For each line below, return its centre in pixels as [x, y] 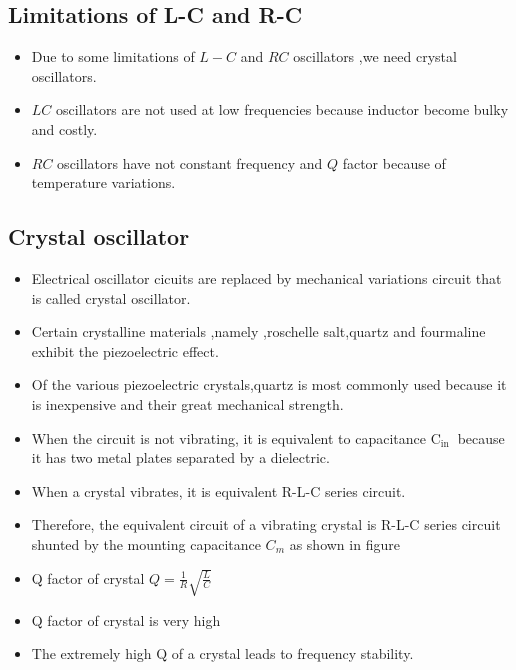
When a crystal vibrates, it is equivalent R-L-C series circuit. [218, 490]
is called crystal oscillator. [111, 297]
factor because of [394, 162]
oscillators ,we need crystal [375, 56]
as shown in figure [344, 543]
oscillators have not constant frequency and [190, 162]
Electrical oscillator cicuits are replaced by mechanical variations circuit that [266, 277]
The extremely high [91, 653]
